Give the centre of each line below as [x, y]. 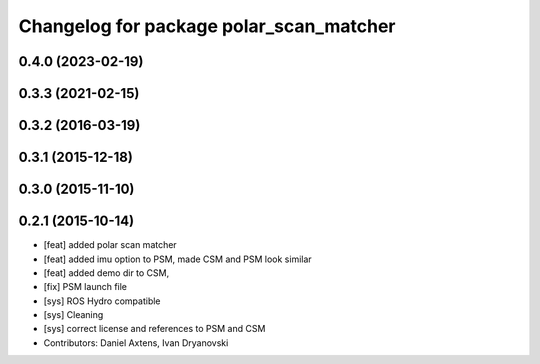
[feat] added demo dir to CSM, [106, 272]
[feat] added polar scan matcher [110, 245]
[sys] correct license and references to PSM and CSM [154, 329]
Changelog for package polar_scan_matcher [207, 26]
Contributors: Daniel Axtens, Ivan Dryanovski [136, 342]
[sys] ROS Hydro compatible [102, 301]
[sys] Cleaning [73, 315]
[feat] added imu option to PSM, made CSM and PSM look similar [177, 259]
